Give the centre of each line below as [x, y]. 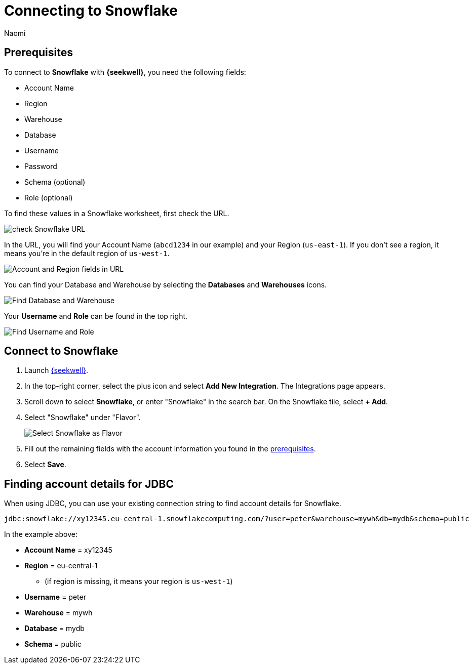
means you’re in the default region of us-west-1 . [87, 253]
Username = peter [55, 597]
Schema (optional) [55, 182]
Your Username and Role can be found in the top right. [96, 316]
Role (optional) [49, 197]
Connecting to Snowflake [91, 11]
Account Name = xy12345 [68, 550]
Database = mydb [54, 629]
